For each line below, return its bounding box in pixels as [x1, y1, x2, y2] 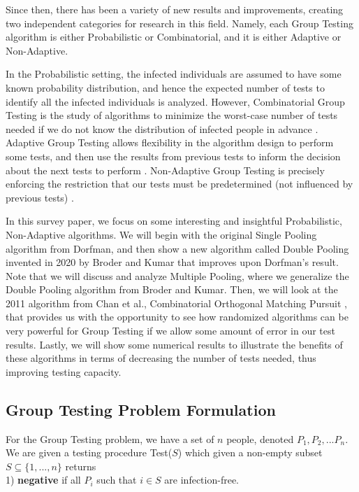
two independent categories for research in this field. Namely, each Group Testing [6, 15, 353, 30]
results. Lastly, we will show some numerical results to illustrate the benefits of [6, 337, 343, 351]
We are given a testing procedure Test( [6, 445, 173, 460]
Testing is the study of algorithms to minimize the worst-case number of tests [6, 108, 338, 122]
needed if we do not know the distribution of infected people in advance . [6, 121, 318, 136]
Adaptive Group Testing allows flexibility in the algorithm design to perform [6, 135, 334, 150]
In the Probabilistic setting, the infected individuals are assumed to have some [6, 66, 342, 81]
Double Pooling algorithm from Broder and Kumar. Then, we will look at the [6, 282, 338, 297]
